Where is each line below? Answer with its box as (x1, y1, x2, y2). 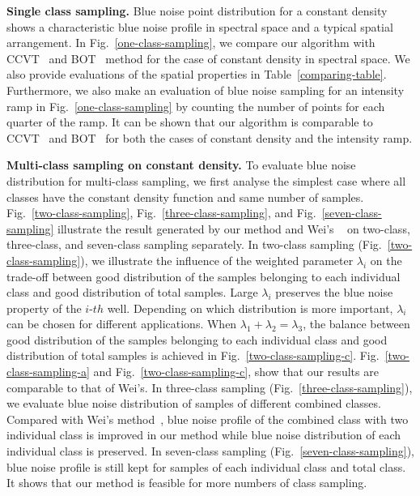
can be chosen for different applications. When (6, 315, 237, 332)
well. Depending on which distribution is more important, (107, 299, 393, 316)
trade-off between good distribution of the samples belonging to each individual (6, 267, 401, 284)
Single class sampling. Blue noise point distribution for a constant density (6, 2, 388, 19)
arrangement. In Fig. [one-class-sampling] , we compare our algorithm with (6, 34, 375, 51)
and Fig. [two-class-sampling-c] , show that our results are (93, 363, 379, 380)
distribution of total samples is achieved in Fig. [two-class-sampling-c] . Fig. (6, 347, 380, 364)
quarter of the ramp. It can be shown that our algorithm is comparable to (6, 113, 373, 130)
